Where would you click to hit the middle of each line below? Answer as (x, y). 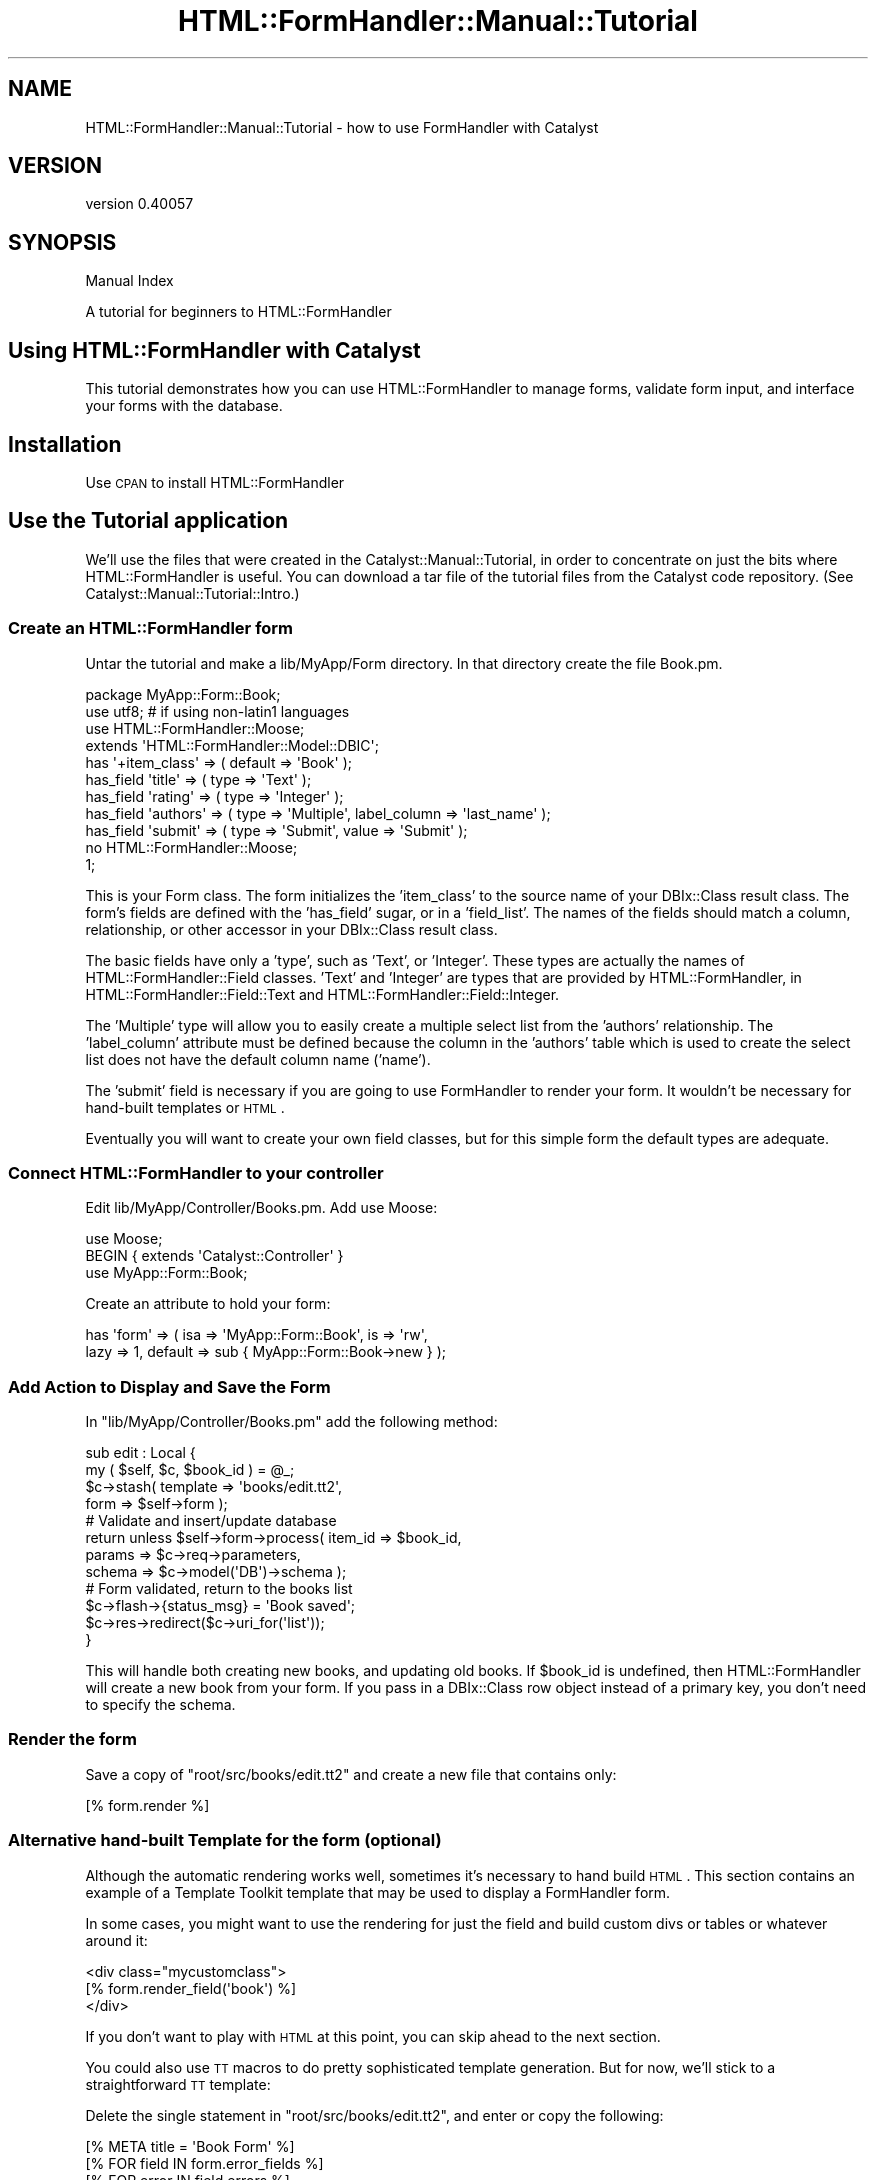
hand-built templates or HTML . (185, 1107)
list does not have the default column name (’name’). (258, 1059)
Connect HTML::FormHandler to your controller (196, 1172)
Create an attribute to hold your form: (208, 1304)
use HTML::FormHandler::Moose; (195, 728)
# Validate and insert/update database (211, 1521)
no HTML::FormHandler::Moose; (191, 847)
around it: (116, 1940)
